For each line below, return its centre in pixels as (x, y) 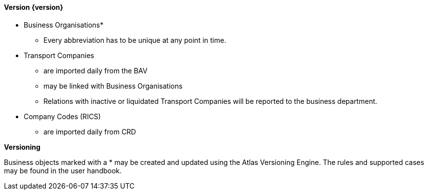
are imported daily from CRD (90, 131)
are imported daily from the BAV (96, 70)
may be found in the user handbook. (63, 170)
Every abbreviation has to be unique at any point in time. (135, 40)
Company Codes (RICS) (62, 116)
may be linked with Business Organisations (113, 86)
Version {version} (34, 7)
